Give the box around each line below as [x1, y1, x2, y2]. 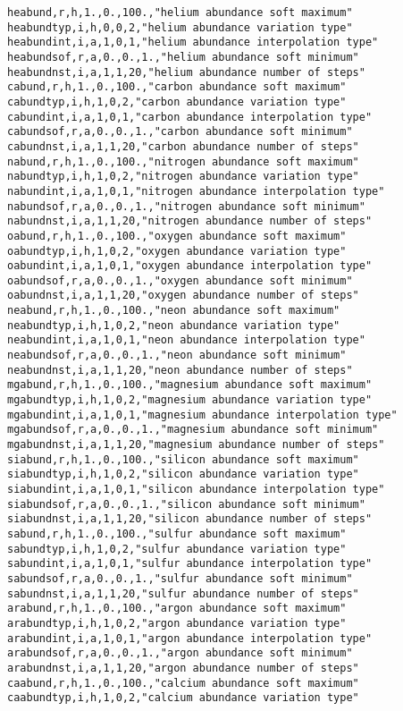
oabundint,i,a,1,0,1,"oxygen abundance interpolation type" [7, 259, 373, 273]
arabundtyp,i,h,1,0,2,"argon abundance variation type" [7, 616, 347, 630]
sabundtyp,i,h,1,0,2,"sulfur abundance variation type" [7, 542, 347, 555]
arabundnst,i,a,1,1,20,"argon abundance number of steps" [7, 661, 359, 674]
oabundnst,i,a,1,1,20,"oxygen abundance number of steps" [7, 289, 359, 302]
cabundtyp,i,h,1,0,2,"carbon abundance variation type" [7, 95, 347, 108]
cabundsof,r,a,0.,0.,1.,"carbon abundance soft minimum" [7, 125, 353, 139]
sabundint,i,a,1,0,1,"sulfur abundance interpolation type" [7, 557, 373, 571]
